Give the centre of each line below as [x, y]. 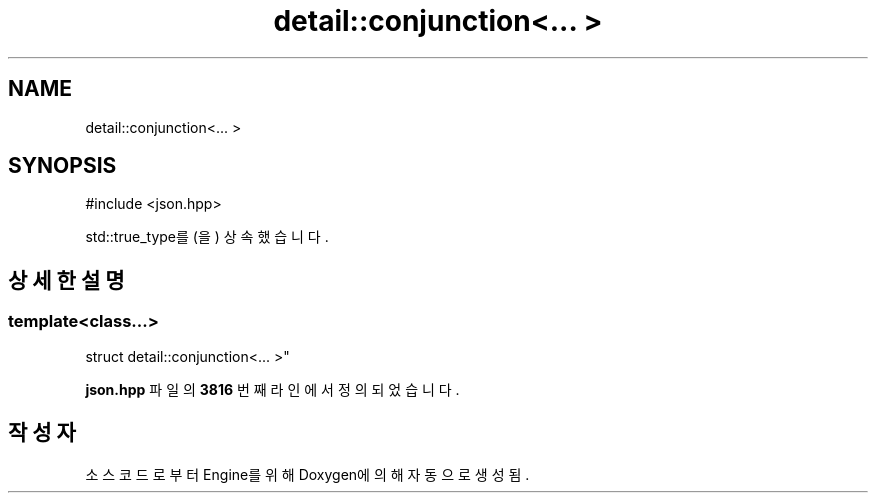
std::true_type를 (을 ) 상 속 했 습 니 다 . [207, 237]
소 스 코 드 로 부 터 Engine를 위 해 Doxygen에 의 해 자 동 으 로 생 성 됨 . [307, 474]
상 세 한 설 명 [66, 280]
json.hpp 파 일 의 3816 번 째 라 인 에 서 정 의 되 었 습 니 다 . [272, 389]
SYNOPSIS [62, 166]
